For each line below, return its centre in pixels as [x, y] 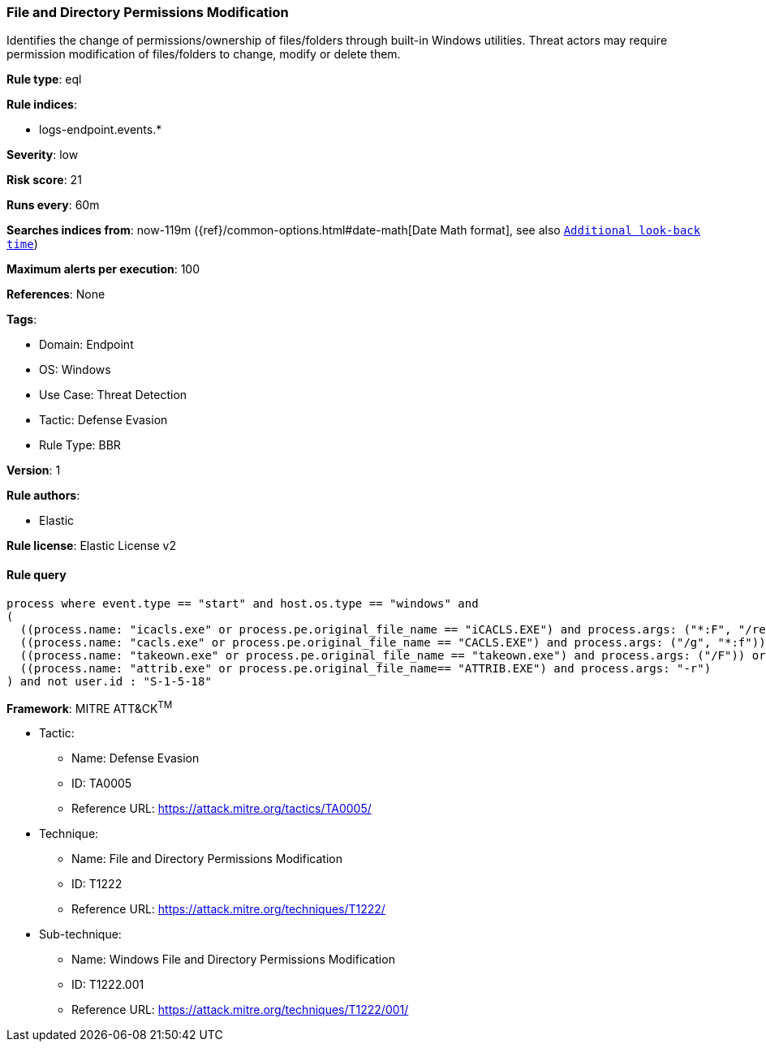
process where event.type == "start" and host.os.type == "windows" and [243, 603]
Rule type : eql [44, 79]
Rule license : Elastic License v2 [91, 546]
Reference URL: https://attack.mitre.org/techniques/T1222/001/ [240, 1010]
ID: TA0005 [102, 784]
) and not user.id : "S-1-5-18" [109, 681]
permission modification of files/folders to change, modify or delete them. [204, 54]
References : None [56, 294]
